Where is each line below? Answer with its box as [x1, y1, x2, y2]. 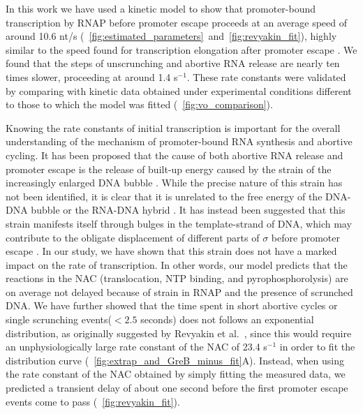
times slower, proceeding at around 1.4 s [6, 69, 178, 84]
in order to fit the [279, 339, 355, 354]
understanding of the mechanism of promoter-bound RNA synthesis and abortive [6, 134, 353, 149]
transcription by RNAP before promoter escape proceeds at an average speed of [6, 15, 348, 29]
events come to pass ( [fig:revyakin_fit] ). [6, 394, 180, 408]
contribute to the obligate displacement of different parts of [6, 230, 260, 244]
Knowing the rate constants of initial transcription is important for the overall [6, 120, 341, 135]
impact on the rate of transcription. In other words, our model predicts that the [6, 257, 348, 272]
